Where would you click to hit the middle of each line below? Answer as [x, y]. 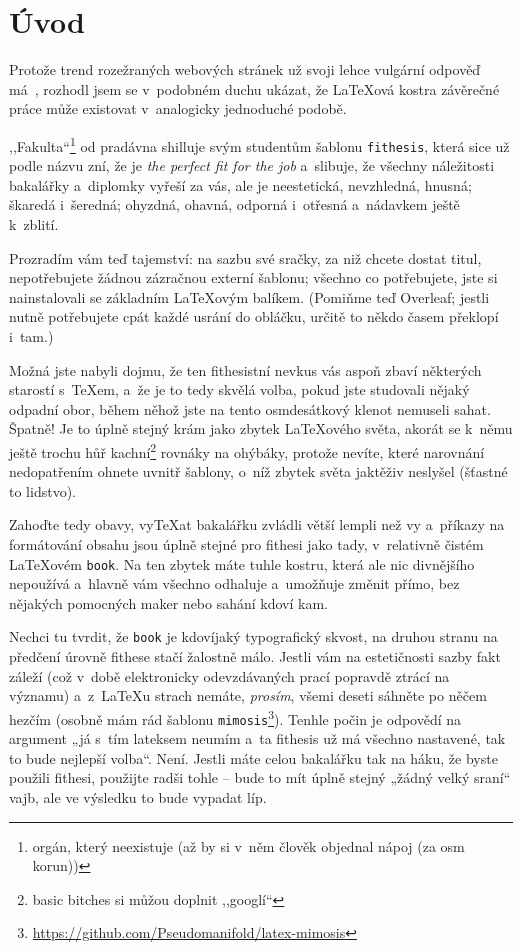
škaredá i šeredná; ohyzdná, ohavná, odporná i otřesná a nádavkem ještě [234, 204]
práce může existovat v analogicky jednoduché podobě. [178, 108]
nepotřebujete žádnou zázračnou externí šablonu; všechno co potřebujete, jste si [253, 277]
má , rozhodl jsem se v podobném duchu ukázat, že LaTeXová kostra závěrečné [254, 88]
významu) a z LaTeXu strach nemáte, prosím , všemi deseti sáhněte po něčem [248, 695]
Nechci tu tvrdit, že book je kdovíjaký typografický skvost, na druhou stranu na [253, 636]
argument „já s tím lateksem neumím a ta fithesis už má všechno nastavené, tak [257, 738]
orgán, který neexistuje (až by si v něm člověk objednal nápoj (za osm [248, 845]
